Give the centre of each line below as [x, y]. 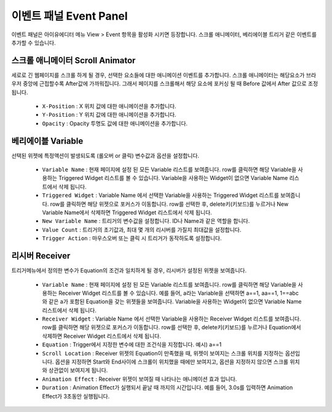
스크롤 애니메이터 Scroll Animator [73, 60]
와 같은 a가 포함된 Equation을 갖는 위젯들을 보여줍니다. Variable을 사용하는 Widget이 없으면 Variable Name [172, 301]
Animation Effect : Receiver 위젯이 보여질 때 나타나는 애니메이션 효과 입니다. [140, 379]
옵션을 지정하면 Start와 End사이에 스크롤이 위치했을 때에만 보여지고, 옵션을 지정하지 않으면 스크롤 [172, 362]
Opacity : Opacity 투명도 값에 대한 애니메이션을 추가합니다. [115, 123]
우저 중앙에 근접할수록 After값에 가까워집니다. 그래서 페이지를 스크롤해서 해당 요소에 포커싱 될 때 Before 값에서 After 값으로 [159, 84]
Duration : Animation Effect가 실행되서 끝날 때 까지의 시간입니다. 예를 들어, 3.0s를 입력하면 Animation [168, 387]
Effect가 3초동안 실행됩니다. [76, 396]
